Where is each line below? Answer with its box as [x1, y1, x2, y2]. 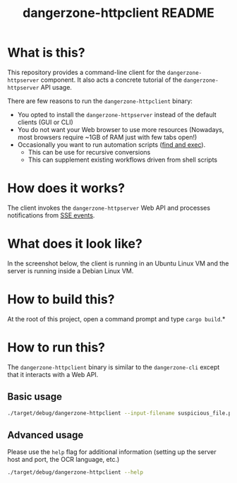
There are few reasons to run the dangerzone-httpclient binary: [7, 97, 193, 105]
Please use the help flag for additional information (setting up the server [7, 448, 217, 456]
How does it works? [7, 180, 126, 196]
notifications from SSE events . [7, 210, 95, 220]
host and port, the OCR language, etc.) [7, 455, 120, 464]
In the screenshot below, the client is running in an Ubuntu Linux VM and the [7, 259, 229, 268]
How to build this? [7, 292, 115, 307]
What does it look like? [7, 236, 142, 252]
